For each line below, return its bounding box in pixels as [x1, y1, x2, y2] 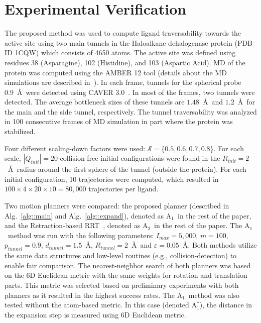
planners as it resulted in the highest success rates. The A [5, 289, 183, 300]
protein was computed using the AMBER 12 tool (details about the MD [5, 67, 227, 77]
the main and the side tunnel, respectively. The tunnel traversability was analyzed [5, 106, 257, 117]
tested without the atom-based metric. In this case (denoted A [5, 299, 197, 310]
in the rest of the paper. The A [154, 220, 250, 231]
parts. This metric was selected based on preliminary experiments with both [5, 279, 239, 290]
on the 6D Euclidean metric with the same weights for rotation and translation [5, 270, 247, 280]
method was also [188, 289, 240, 300]
